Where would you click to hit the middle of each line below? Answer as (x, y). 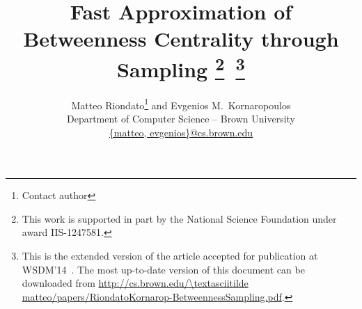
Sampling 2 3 (181, 67)
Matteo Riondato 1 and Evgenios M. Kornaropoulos (181, 104)
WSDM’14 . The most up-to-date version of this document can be (163, 269)
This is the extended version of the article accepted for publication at (170, 256)
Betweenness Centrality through (181, 39)
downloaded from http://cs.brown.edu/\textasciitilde (135, 283)
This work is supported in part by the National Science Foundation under (179, 218)
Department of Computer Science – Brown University (181, 119)
